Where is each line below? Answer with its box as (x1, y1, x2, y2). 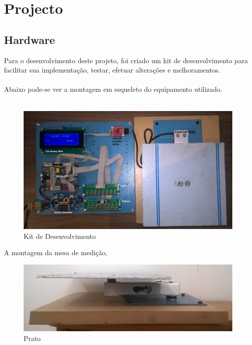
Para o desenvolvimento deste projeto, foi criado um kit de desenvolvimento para (4, 55, 248, 65)
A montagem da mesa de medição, (4, 247, 108, 258)
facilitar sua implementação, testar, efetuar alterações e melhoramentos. (4, 65, 220, 75)
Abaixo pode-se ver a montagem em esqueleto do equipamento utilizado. (4, 84, 222, 94)
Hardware (4, 32, 55, 47)
